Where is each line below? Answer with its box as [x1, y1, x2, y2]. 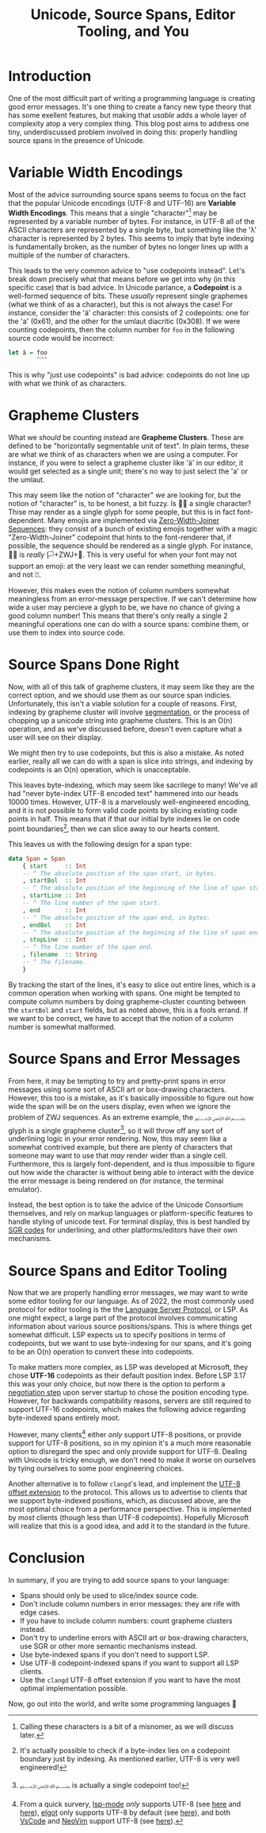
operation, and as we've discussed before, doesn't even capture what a [8, 725, 242, 734]
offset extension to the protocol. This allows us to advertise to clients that [8, 1487, 248, 1497]
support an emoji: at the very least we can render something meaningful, [8, 562, 245, 571]
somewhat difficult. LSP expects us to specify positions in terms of [8, 1330, 226, 1340]
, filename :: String [22, 951, 97, 959]
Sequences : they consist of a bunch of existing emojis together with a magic [8, 524, 258, 534]
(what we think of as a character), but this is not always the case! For [8, 300, 234, 309]
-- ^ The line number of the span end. [22, 943, 154, 951]
